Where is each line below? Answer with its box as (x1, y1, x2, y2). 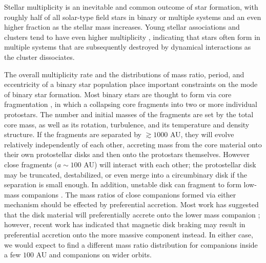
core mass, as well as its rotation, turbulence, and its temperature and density (4, 119, 250, 129)
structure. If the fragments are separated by (4, 129, 141, 140)
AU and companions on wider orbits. (36, 249, 152, 260)
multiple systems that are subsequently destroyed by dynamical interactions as (4, 41, 251, 52)
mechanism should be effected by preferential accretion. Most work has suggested (4, 199, 259, 210)
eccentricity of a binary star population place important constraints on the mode (4, 79, 258, 90)
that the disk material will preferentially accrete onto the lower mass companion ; (4, 209, 260, 220)
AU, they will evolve (170, 129, 234, 140)
